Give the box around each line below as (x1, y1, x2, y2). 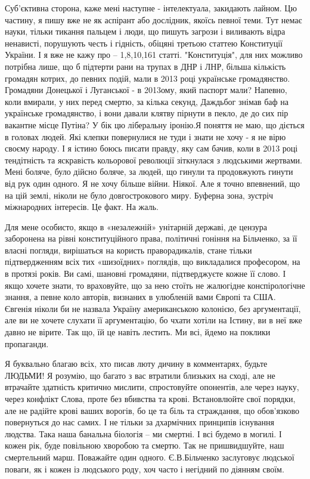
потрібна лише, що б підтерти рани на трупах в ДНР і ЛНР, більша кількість (5, 60, 286, 72)
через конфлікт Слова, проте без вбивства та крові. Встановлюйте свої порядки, (5, 393, 296, 404)
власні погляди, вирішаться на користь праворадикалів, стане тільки (5, 243, 252, 256)
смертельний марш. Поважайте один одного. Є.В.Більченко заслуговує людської (5, 450, 294, 463)
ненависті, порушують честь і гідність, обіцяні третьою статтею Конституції (5, 36, 283, 49)
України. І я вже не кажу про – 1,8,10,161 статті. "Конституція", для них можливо (5, 48, 303, 61)
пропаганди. (5, 337, 49, 350)
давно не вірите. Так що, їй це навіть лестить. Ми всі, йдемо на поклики (5, 326, 271, 338)
